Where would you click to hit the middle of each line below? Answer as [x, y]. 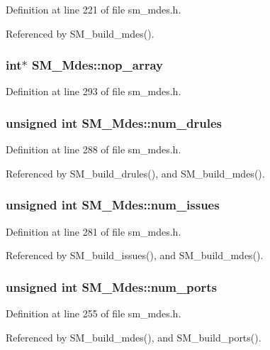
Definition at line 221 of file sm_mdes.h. [94, 9]
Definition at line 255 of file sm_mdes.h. [94, 313]
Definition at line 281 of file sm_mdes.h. [94, 231]
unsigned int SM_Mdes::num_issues [113, 205]
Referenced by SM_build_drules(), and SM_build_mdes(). [135, 173]
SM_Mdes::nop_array [97, 65]
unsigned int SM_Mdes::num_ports [111, 286]
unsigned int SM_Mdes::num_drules [114, 122]
